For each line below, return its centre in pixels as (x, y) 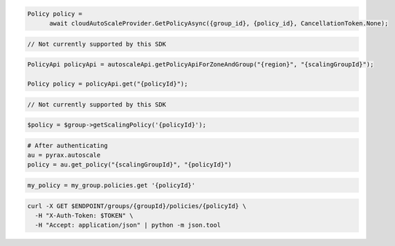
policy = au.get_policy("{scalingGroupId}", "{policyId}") (129, 165)
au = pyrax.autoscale (64, 155)
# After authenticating (68, 145)
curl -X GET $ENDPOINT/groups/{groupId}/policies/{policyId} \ (137, 206)
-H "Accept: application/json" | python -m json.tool (128, 225)
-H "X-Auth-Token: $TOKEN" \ (84, 215)
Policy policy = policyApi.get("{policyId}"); (108, 84)
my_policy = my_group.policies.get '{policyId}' (111, 186)
